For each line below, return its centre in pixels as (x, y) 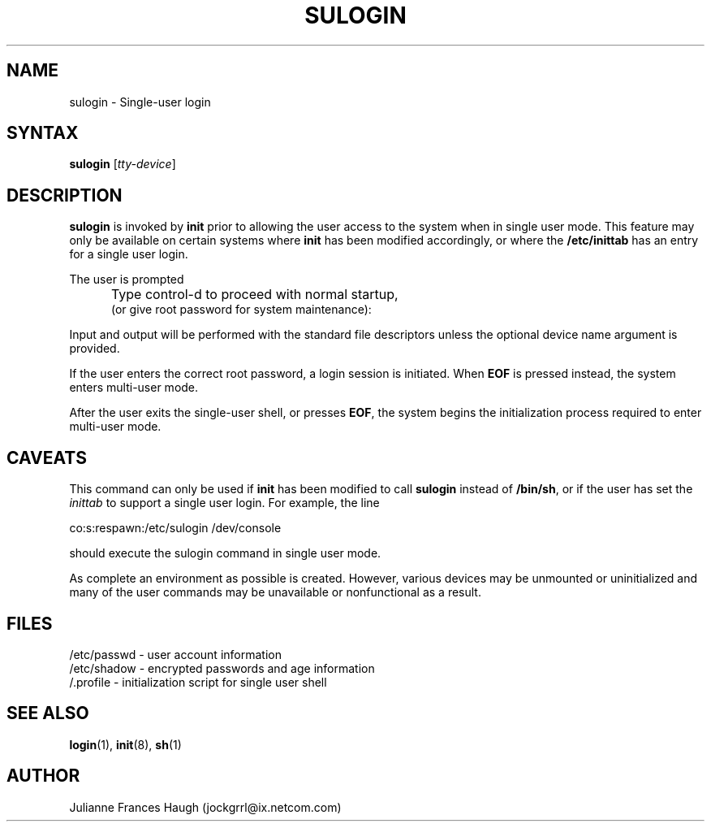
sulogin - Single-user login (140, 102)
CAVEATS (47, 457)
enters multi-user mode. (134, 388)
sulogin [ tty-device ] (123, 164)
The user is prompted (127, 280)
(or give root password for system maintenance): (241, 310)
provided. (95, 349)
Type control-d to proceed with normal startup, (255, 295)
